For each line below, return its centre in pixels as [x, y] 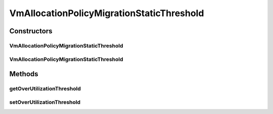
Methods [24, 74]
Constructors [31, 31]
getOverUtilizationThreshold [45, 89]
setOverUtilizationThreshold [45, 102]
